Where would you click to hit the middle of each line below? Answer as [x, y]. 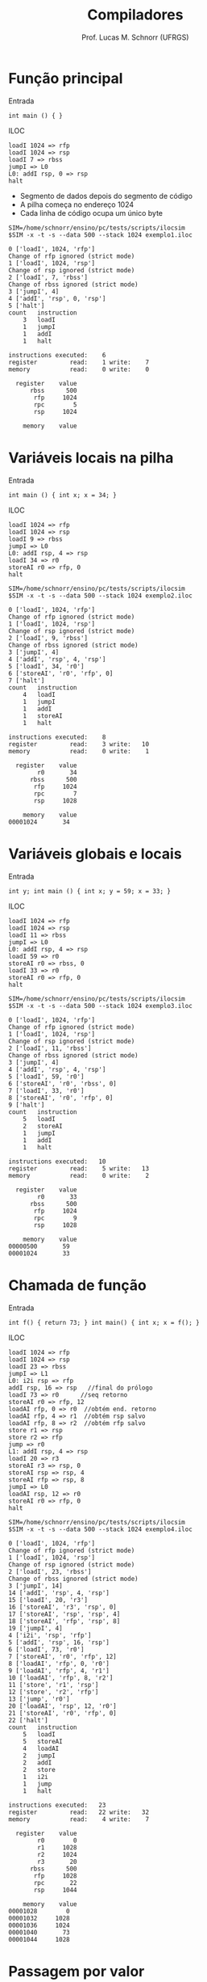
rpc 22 [56, 1883]
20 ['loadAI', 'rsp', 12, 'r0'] [62, 1706]
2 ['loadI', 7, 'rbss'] [48, 277]
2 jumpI [39, 1756]
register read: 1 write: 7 [79, 362]
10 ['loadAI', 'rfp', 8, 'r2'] [61, 1678]
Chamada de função [77, 1285]
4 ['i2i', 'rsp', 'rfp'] [50, 1635]
